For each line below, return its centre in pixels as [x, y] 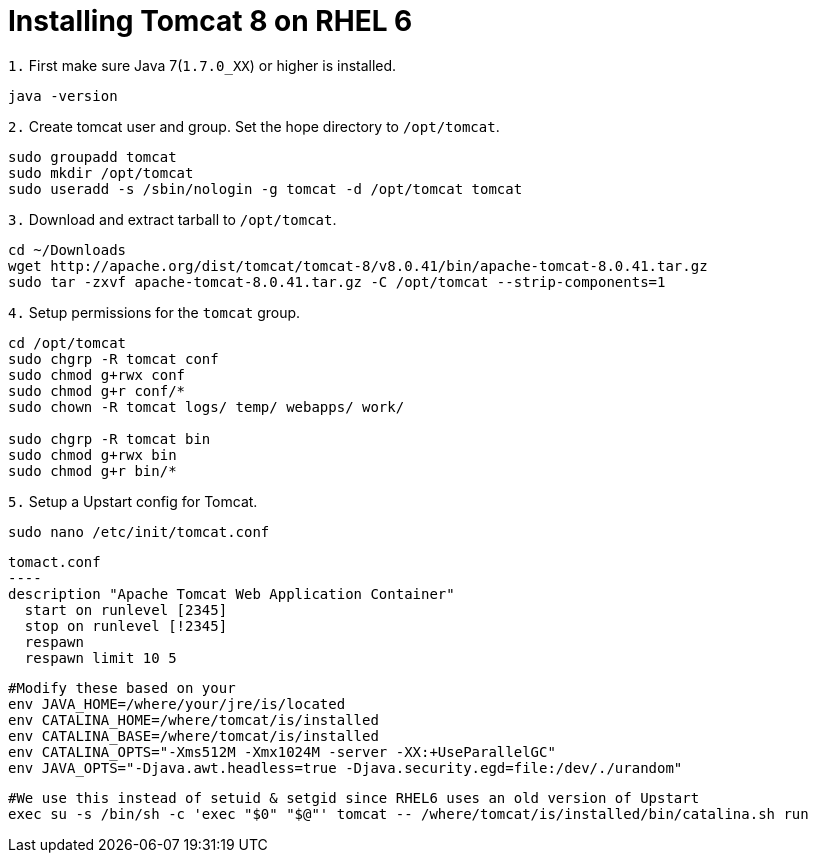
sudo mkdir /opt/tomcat [101, 172]
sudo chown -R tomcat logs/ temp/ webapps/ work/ [206, 406]
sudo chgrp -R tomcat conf [113, 358]
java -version [63, 95]
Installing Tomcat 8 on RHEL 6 [210, 21]
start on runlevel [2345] [126, 609]
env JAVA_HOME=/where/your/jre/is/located [177, 703]
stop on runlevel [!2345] [126, 625]
